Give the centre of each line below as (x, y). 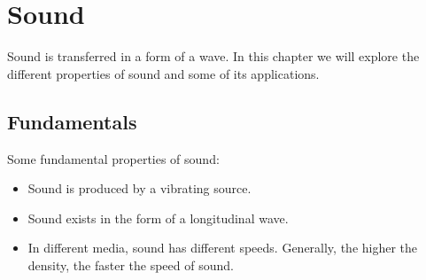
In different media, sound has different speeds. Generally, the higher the (223, 248)
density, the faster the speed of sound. (131, 264)
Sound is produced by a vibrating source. (139, 188)
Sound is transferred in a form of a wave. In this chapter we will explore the (213, 56)
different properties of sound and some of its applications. (163, 73)
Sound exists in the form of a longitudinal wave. (158, 218)
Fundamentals (72, 121)
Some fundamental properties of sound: (113, 158)
